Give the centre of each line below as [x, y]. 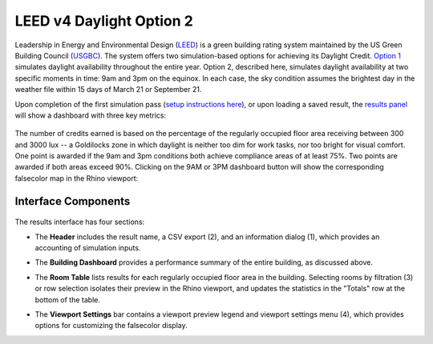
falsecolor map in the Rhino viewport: [77, 178]
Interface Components [73, 201]
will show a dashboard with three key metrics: [91, 115]
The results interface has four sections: [80, 222]
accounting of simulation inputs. [88, 248]
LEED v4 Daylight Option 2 [104, 21]
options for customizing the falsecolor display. [111, 326]
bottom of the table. [67, 299]
